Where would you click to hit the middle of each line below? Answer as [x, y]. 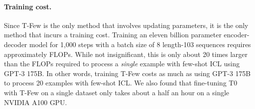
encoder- [237, 35]
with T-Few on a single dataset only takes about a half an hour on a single [117, 92]
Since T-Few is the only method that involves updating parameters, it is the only [126, 25]
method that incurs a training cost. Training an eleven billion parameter [113, 35]
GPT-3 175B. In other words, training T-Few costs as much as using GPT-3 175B [127, 73]
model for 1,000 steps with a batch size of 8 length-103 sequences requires [140, 44]
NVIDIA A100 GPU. [36, 102]
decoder [16, 44]
